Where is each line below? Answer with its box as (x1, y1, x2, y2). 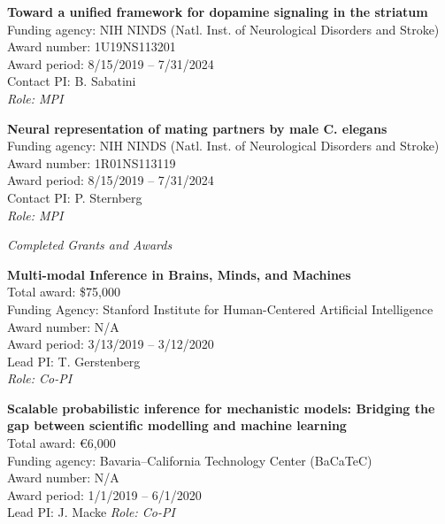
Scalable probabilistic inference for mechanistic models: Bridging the (7, 398, 435, 417)
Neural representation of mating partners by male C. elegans (7, 119, 387, 137)
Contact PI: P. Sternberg (7, 188, 142, 206)
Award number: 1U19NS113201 (7, 37, 176, 56)
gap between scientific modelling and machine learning (7, 416, 347, 435)
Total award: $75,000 (7, 282, 120, 301)
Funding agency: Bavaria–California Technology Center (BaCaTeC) (7, 451, 372, 469)
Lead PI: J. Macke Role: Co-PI (7, 503, 175, 521)
